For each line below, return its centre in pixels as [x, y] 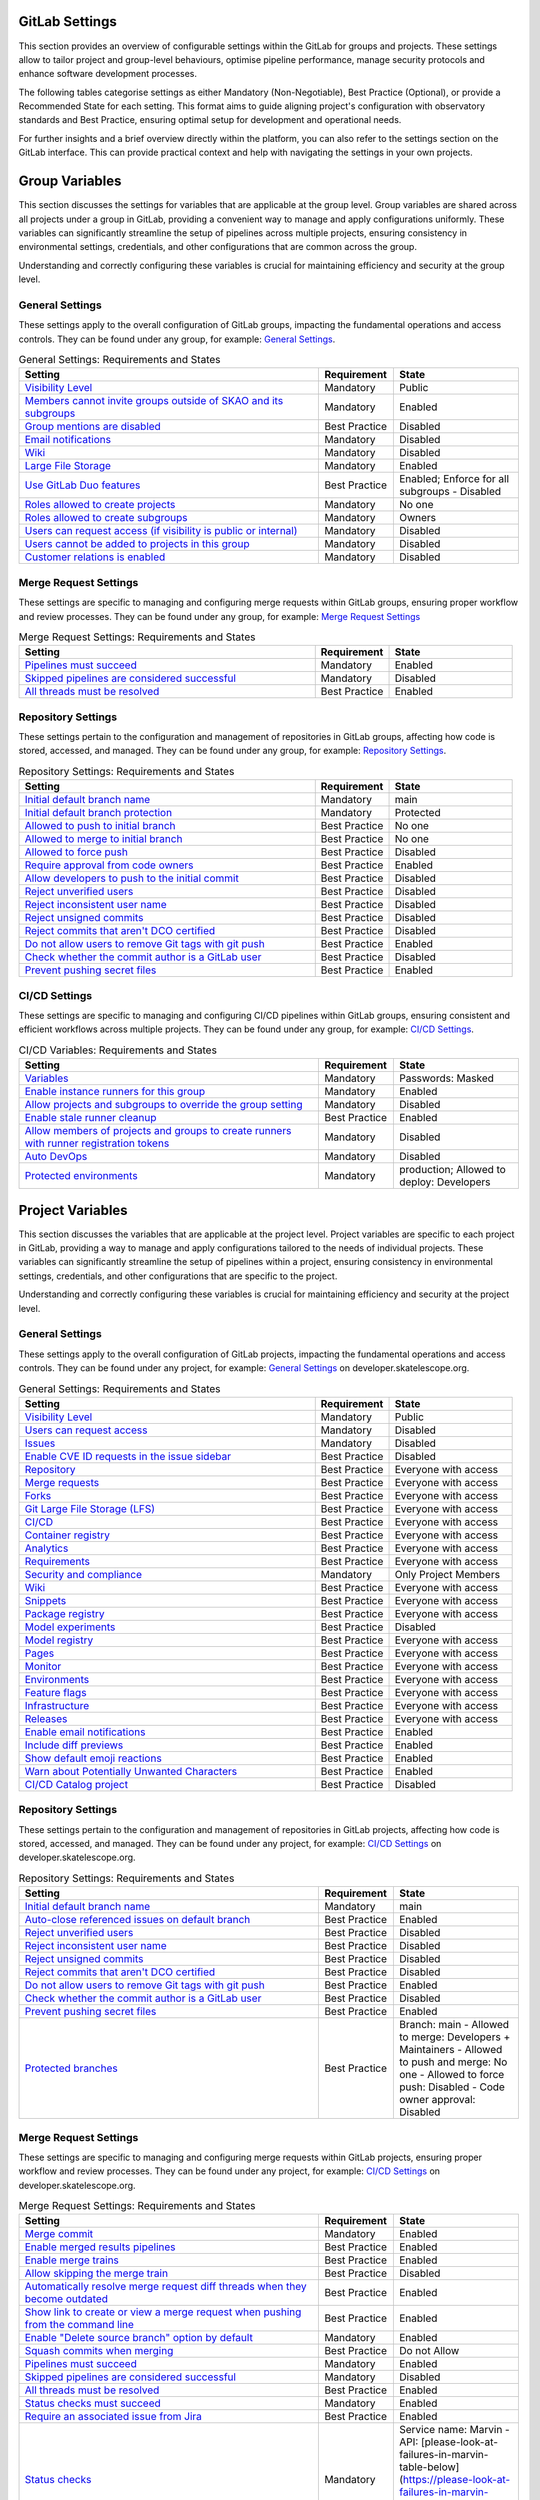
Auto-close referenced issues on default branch [137, 1920]
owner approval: [437, 2100]
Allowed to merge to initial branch [103, 839]
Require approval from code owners [109, 865]
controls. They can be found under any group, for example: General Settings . [177, 339]
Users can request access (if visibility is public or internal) [161, 531]
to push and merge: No [453, 2062]
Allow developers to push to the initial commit [131, 878]
